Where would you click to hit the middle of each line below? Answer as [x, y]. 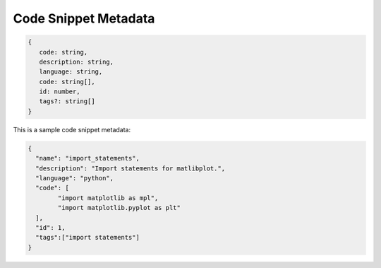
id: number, [60, 92]
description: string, [77, 62]
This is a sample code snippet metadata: [72, 129]
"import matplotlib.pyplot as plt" [119, 208]
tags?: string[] [67, 101]
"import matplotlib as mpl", [108, 198]
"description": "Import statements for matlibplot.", [131, 168]
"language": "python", [75, 178]
